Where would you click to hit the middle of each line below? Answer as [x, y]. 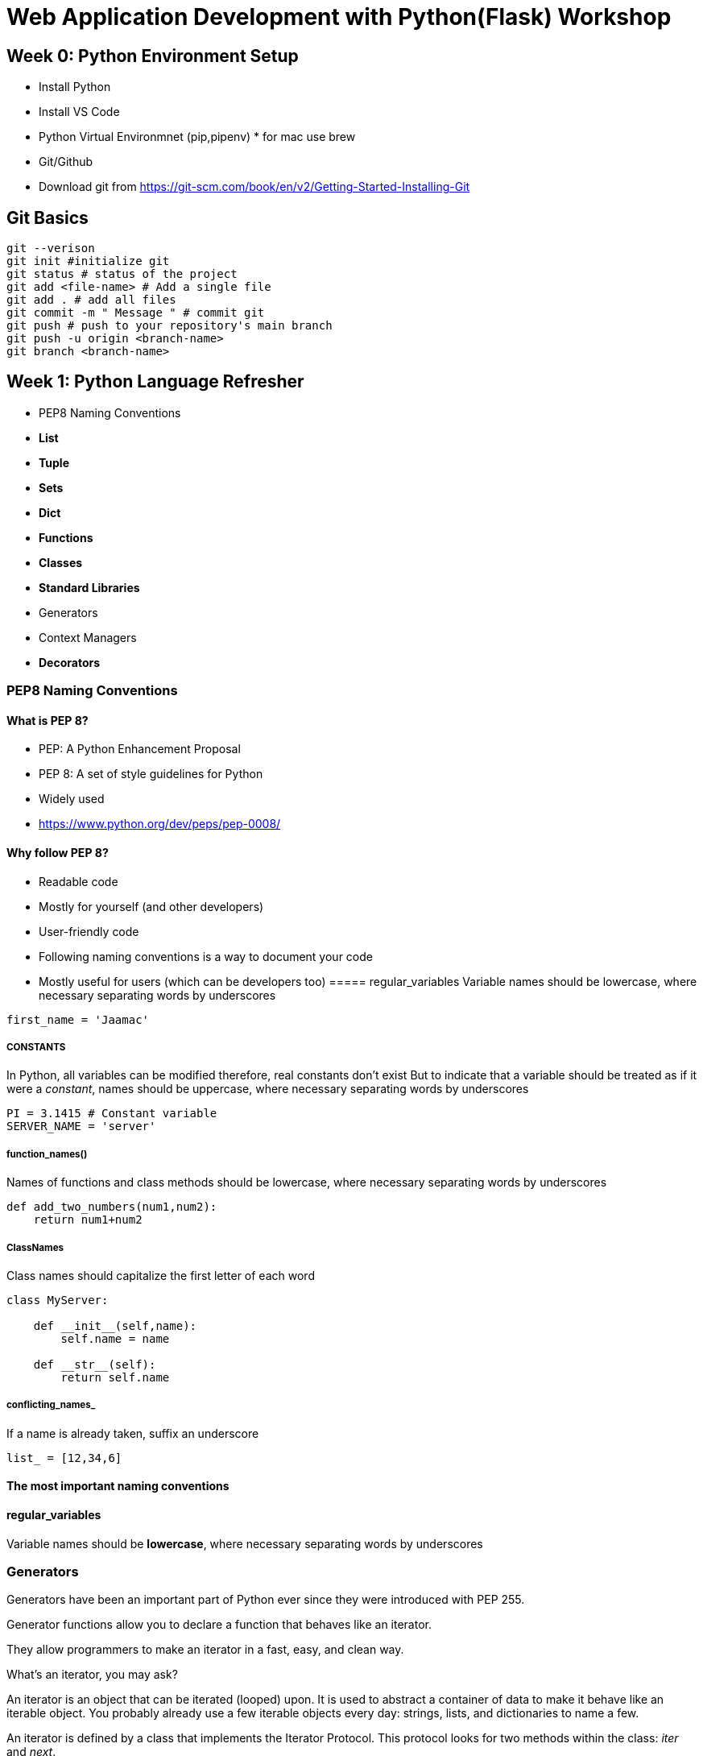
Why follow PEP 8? [58, 853]
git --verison [51, 248]
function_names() [47, 1154]
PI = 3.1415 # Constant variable [112, 1114]
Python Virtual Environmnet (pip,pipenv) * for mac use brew [197, 137]
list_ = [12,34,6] [64, 1458]
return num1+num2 [88, 1220]
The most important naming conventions [118, 1486]
